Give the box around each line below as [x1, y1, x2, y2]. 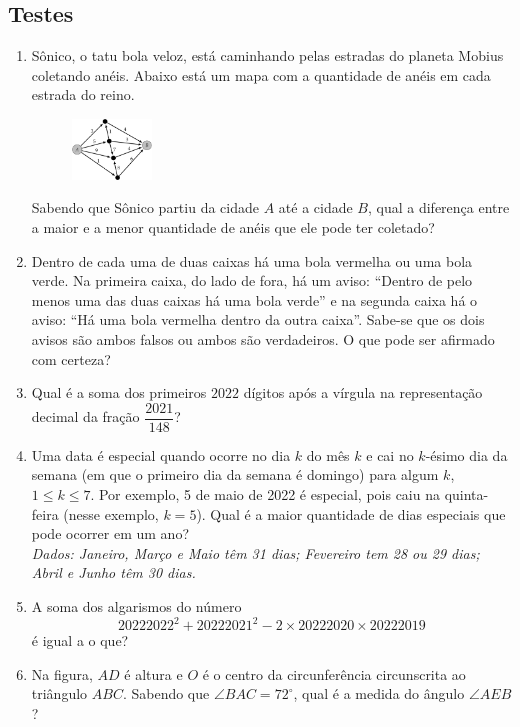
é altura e [124, 663, 183, 684]
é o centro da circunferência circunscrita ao [202, 663, 466, 684]
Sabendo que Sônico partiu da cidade [31, 197, 259, 218]
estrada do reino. [31, 84, 135, 105]
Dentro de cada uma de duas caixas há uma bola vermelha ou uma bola [31, 250, 473, 271]
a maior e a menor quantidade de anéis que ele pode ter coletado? [31, 217, 435, 238]
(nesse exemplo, [63, 503, 159, 524]
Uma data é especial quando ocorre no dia [31, 444, 291, 465]
